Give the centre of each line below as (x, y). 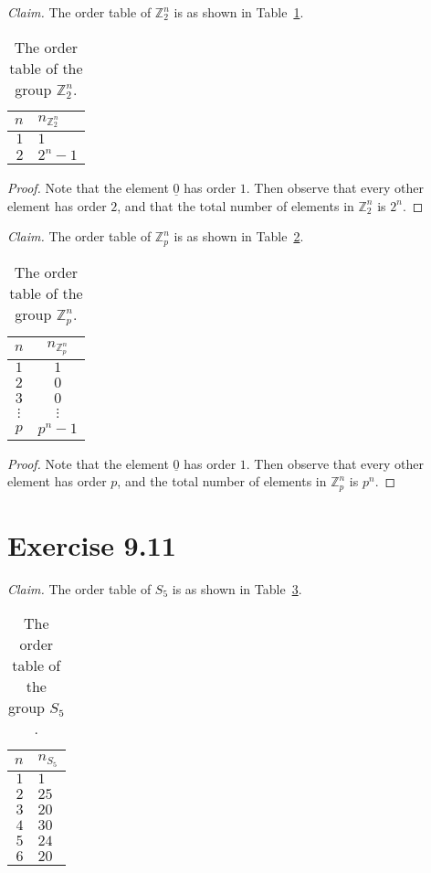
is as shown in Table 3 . (237, 588)
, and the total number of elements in (222, 481)
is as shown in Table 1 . (239, 12)
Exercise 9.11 (92, 544)
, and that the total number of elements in (236, 205)
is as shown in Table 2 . (239, 236)
